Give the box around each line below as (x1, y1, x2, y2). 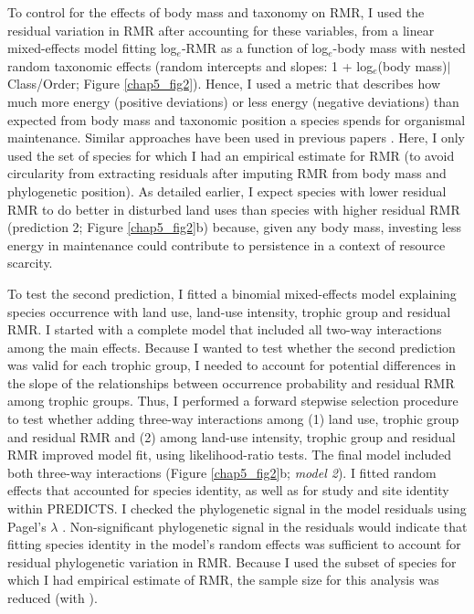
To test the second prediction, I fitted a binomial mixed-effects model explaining (7, 283, 457, 302)
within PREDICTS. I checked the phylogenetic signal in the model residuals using (7, 499, 467, 518)
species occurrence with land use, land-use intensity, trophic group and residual (7, 302, 451, 321)
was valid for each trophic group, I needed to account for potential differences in (7, 355, 457, 375)
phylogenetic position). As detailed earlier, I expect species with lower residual (7, 181, 447, 200)
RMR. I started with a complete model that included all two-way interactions (7, 320, 442, 339)
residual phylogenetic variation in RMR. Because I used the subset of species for (7, 552, 457, 571)
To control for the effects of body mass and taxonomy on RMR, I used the (7, 3, 425, 21)
